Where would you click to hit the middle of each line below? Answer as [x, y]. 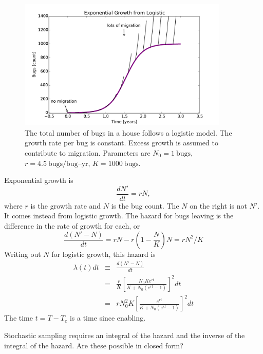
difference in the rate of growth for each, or [72, 226]
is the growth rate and [66, 205]
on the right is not [218, 205]
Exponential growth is [39, 180]
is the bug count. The [145, 205]
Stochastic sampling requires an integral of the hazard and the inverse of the [125, 335]
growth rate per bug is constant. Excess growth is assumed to [121, 143]
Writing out [23, 254]
